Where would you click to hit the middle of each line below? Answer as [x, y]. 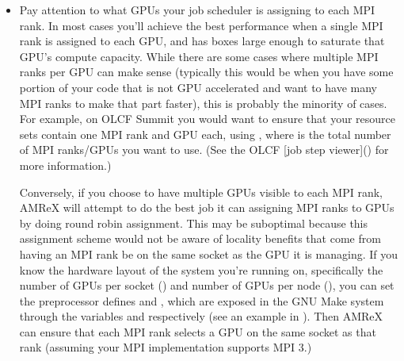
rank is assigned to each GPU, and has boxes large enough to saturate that [202, 41]
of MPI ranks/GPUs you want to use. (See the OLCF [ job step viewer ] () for [204, 150]
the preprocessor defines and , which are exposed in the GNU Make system [202, 300]
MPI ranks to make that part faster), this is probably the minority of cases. [203, 103]
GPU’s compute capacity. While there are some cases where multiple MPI [199, 56]
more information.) [65, 165]
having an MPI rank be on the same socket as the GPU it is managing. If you [208, 253]
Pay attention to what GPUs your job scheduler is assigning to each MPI [197, 10]
